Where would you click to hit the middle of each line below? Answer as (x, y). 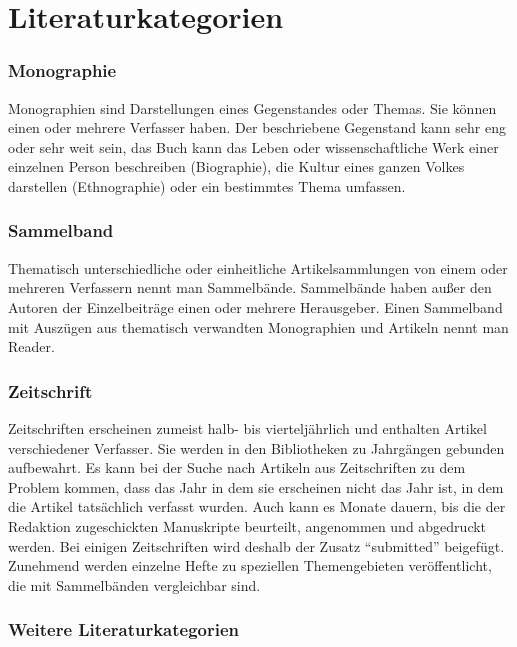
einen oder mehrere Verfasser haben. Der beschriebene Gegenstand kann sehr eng (257, 127)
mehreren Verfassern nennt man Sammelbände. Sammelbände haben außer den (250, 287)
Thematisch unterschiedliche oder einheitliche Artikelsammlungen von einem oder (258, 267)
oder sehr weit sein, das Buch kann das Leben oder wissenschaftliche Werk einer (253, 146)
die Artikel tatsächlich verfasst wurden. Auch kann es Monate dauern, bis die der (257, 506)
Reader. (31, 346)
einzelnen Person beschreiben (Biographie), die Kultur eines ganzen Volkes (236, 166)
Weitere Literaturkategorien (124, 629)
